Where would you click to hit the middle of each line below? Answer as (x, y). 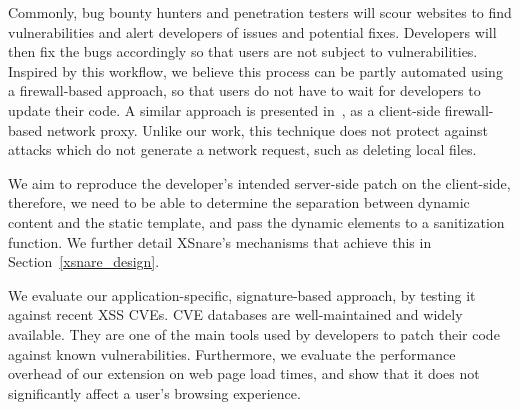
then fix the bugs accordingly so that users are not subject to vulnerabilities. (243, 51)
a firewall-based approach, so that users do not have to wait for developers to (244, 90)
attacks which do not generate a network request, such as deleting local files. (242, 149)
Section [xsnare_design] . (84, 261)
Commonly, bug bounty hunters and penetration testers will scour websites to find (260, 12)
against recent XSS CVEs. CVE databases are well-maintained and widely (235, 314)
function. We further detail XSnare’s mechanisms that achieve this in (220, 241)
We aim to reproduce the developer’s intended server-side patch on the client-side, (259, 182)
